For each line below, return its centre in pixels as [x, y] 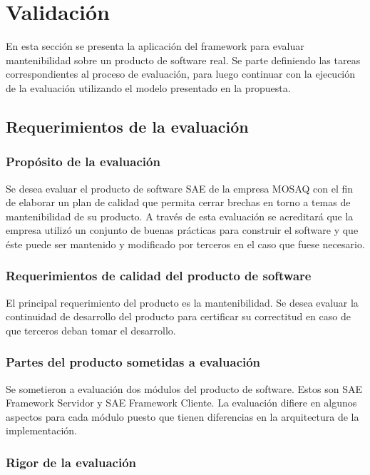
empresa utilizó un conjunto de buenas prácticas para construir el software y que [182, 230]
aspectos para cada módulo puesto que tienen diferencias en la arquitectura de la [183, 416]
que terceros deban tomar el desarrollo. [91, 330]
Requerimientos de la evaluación [127, 126]
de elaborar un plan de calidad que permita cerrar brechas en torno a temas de [178, 202]
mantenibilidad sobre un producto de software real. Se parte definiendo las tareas [183, 60]
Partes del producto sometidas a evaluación [133, 362]
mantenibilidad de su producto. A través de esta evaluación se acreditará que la [180, 216]
